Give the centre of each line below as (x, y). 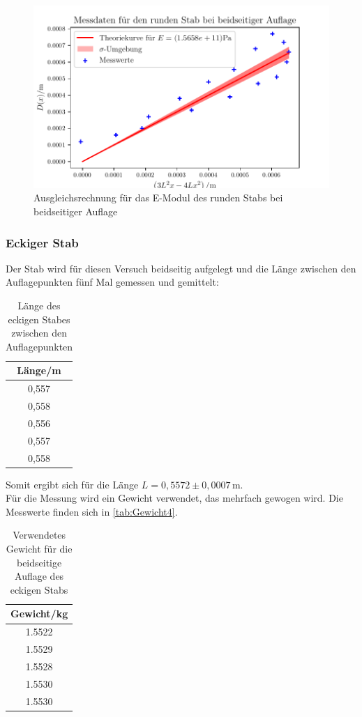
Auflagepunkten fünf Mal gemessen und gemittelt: (112, 282)
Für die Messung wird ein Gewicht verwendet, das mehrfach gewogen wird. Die (174, 498)
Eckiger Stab (42, 242)
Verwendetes (39, 535)
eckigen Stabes (39, 319)
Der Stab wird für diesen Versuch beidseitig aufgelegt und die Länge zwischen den (181, 268)
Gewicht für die (39, 549)
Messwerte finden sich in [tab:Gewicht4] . (92, 511)
